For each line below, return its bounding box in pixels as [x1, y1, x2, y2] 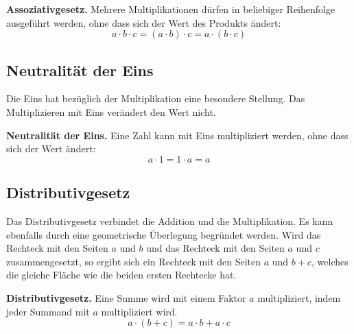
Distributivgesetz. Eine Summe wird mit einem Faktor [6, 290, 246, 305]
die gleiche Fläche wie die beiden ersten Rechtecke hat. [6, 267, 237, 282]
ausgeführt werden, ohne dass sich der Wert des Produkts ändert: [6, 15, 281, 29]
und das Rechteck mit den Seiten [146, 241, 285, 255]
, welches [311, 254, 349, 268]
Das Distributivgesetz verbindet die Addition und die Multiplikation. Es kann [6, 213, 333, 228]
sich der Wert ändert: [6, 141, 96, 156]
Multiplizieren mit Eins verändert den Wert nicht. [6, 104, 216, 119]
